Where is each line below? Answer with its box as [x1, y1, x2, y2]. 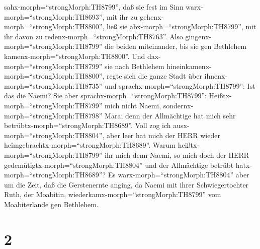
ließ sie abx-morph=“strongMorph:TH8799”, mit [107, 21, 256, 32]
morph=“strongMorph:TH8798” [4, 110, 103, 120]
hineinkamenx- [166, 60, 212, 71]
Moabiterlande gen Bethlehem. [4, 199, 99, 209]
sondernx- [163, 100, 194, 110]
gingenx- [185, 31, 212, 41]
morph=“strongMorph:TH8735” [4, 80, 103, 91]
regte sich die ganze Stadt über [107, 71, 202, 81]
